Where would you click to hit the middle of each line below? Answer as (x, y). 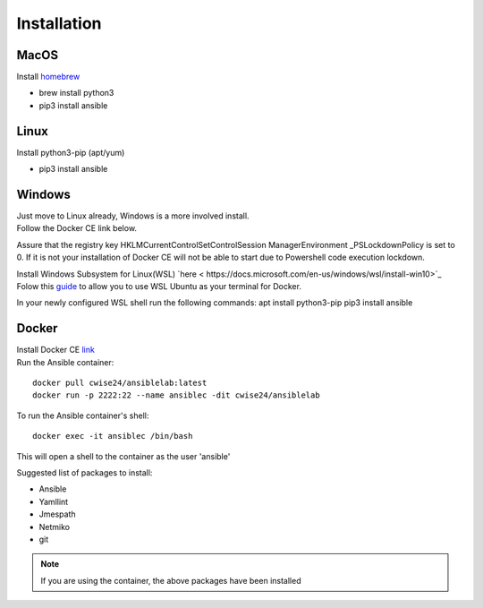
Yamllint (54, 501)
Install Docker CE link (56, 350)
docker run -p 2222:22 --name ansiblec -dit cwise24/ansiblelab (177, 395)
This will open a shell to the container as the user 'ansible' (123, 456)
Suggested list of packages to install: (85, 473)
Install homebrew (48, 77)
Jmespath (57, 514)
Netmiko (55, 527)
